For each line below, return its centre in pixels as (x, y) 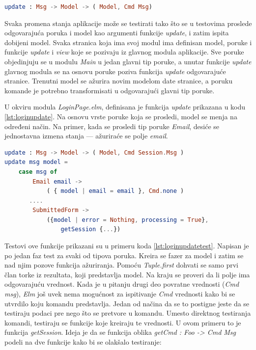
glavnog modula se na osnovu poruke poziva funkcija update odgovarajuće (115, 71)
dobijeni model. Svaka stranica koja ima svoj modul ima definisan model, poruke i (128, 42)
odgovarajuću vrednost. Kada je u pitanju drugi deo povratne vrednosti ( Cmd (122, 284)
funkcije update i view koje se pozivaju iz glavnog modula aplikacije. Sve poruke (124, 52)
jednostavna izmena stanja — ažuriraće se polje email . (86, 136)
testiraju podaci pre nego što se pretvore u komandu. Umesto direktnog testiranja (128, 313)
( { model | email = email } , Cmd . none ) (115, 191)
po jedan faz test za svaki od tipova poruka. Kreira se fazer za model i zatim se (124, 255)
